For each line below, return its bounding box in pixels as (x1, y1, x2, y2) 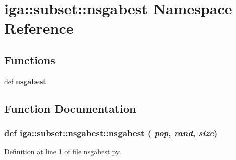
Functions (4, 52, 55, 67)
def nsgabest (4, 75, 46, 86)
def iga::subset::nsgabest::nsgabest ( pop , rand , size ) (4, 127, 218, 139)
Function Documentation (4, 100, 136, 116)
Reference (4, 18, 74, 38)
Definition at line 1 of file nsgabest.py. (4, 146, 121, 157)
